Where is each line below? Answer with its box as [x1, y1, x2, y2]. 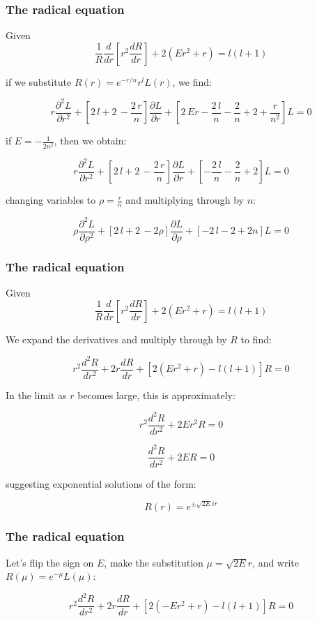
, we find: [172, 74, 212, 89]
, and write [252, 555, 300, 569]
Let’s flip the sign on [6, 555, 94, 569]
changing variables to [6, 193, 96, 207]
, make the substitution [104, 555, 203, 569]
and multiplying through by [125, 193, 245, 207]
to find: [240, 331, 272, 346]
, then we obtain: [54, 133, 127, 148]
